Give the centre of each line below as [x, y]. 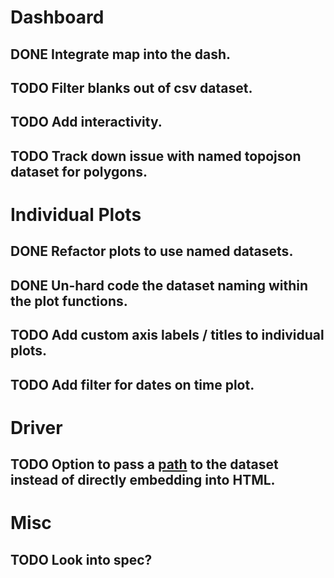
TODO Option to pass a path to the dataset [144, 464]
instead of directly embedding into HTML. [143, 480]
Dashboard [57, 17]
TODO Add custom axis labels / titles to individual [167, 335]
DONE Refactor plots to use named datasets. [152, 251]
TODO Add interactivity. [86, 122]
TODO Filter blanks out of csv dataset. [131, 87]
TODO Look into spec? [81, 559]
